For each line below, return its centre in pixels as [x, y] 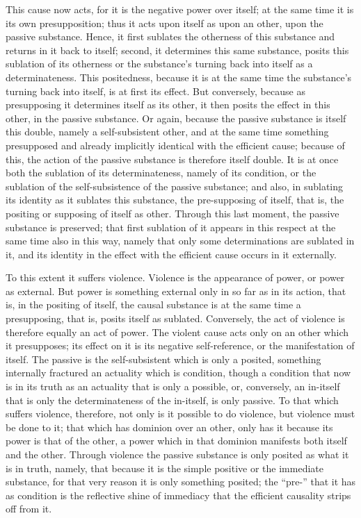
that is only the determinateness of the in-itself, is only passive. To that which [172, 400]
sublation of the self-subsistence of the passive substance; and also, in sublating [175, 186]
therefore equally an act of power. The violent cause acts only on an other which [177, 332]
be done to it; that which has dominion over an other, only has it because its [169, 427]
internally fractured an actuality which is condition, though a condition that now [178, 373]
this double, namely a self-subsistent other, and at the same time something [167, 132]
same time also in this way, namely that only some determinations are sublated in [180, 241]
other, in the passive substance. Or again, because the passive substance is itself [176, 118]
